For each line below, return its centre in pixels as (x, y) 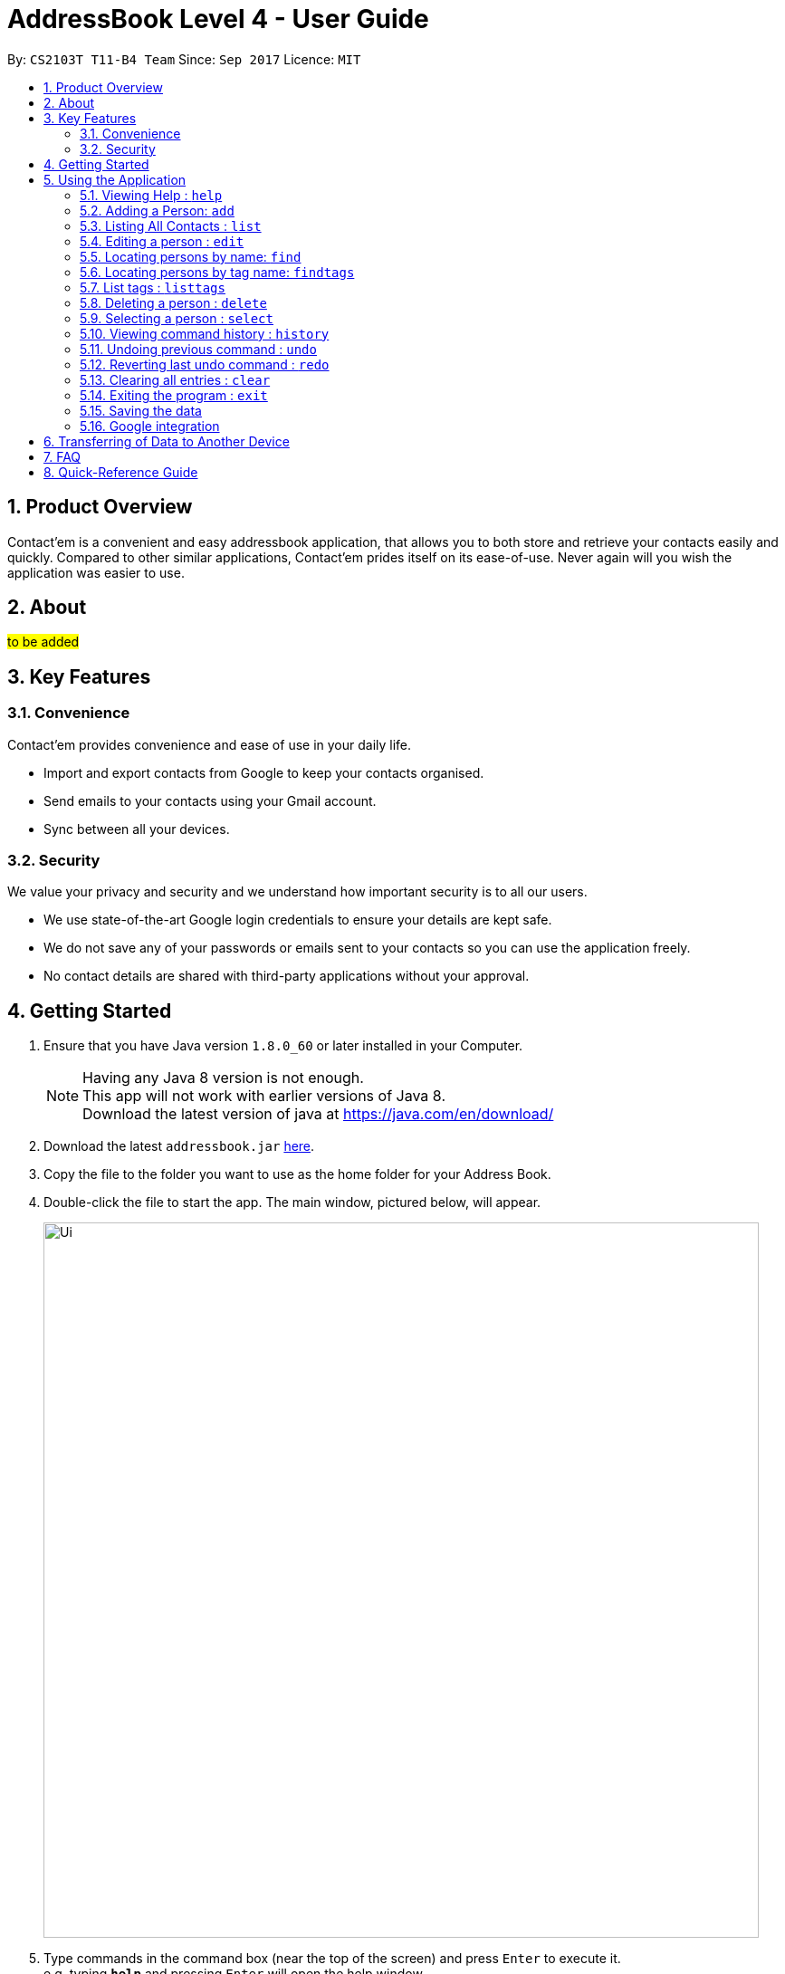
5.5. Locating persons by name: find (191, 256)
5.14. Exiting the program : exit (174, 395)
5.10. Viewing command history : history (205, 333)
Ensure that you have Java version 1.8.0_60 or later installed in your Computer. (283, 1046)
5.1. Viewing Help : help (151, 195)
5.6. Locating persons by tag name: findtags (217, 272)
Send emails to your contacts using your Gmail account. (210, 800)
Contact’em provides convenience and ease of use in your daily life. (210, 744)
